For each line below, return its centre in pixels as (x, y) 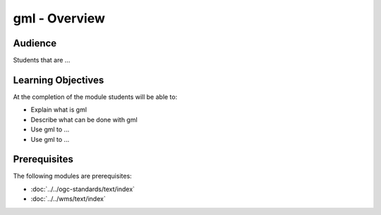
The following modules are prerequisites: (72, 176)
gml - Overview (59, 18)
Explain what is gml (59, 110)
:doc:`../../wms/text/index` (68, 199)
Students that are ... (42, 60)
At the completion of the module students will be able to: (95, 97)
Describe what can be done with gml (84, 119)
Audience (35, 43)
